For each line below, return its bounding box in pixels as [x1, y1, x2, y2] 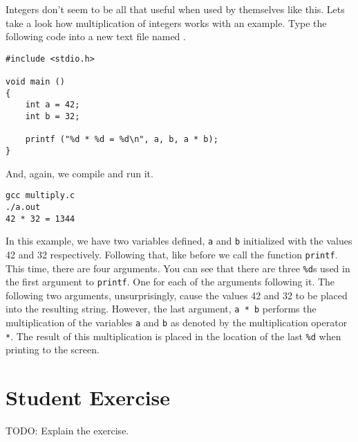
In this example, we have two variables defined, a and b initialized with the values [6, 233, 352, 248]
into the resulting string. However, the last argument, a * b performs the [6, 301, 317, 316]
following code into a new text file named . [6, 29, 186, 44]
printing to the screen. [6, 342, 100, 357]
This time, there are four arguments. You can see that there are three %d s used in [6, 260, 350, 275]
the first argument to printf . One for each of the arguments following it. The [6, 274, 335, 289]
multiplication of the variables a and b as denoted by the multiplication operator [6, 315, 348, 330]
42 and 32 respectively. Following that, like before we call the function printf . [6, 247, 338, 261]
